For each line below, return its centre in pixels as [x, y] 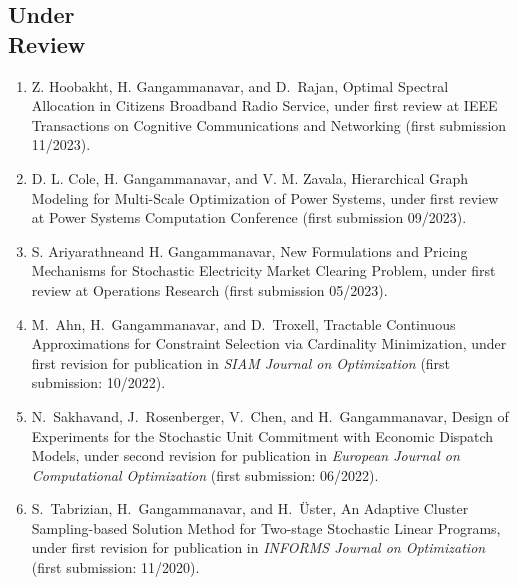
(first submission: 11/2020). [115, 567]
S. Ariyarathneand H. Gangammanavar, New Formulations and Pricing [249, 250]
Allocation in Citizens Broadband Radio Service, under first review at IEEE [264, 105]
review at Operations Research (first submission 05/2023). [209, 289]
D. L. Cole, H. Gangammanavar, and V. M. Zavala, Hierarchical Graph [250, 177]
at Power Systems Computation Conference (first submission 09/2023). [249, 217]
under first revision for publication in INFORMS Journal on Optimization [258, 547]
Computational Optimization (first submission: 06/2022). [205, 474]
